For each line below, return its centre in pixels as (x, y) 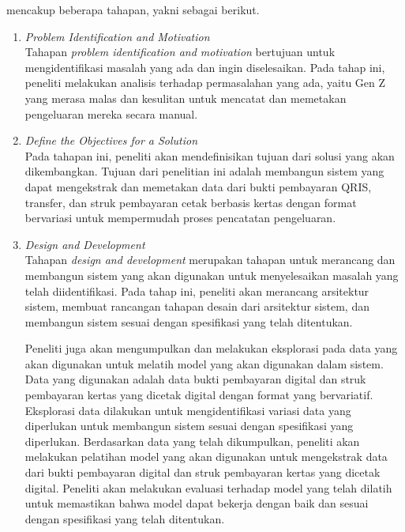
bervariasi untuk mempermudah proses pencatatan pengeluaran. (180, 218)
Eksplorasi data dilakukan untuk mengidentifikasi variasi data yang (188, 410)
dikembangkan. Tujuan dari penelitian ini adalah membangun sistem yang (204, 171)
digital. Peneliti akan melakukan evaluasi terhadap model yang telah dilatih (208, 487)
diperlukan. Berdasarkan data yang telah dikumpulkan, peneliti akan (192, 441)
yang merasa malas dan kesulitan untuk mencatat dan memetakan (186, 98)
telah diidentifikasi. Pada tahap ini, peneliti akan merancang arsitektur (197, 291)
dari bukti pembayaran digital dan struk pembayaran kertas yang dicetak (202, 472)
